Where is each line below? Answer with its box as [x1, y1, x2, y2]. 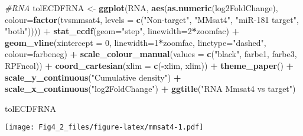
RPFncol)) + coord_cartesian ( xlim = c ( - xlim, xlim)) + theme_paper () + [5, 59, 294, 71]
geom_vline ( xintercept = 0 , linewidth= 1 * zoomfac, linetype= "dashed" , [5, 36, 266, 48]
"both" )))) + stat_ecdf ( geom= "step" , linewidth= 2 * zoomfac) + [5, 25, 240, 37]
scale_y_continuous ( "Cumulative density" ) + [5, 71, 181, 83]
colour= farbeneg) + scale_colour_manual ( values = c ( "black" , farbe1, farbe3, [5, 48, 297, 60]
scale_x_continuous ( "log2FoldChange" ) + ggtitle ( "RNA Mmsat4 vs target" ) [5, 82, 296, 95]
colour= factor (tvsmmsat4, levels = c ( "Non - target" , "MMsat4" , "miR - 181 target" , [5, 13, 299, 25]
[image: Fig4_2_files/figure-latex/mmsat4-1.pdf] [5, 123, 204, 132]
